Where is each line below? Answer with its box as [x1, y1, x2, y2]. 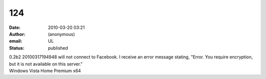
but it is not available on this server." [9, 61, 83, 67]
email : [9, 38, 22, 44]
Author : [9, 31, 26, 37]
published [48, 45, 68, 51]
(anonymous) [48, 31, 75, 37]
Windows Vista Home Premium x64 [9, 68, 81, 74]
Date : [9, 25, 21, 30]
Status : [9, 45, 25, 51]
